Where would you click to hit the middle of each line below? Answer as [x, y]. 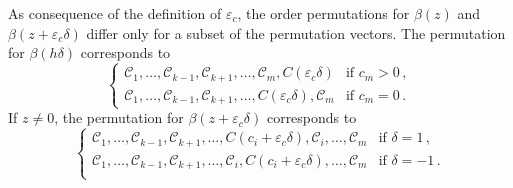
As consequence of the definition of [115, 13]
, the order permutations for [323, 13]
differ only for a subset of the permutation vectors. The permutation [296, 32]
